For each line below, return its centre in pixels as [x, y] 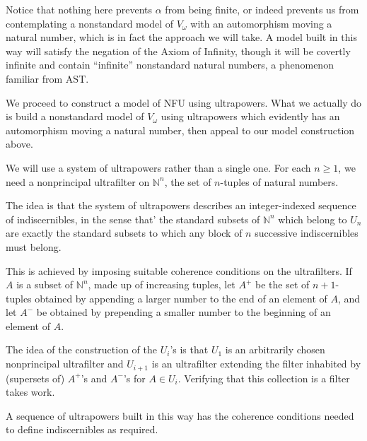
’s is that [189, 349]
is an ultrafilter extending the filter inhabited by [256, 364]
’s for [134, 378]
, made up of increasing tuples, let [162, 284]
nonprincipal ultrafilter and [65, 364]
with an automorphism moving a [261, 23]
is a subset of [45, 284]
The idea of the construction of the [82, 349]
